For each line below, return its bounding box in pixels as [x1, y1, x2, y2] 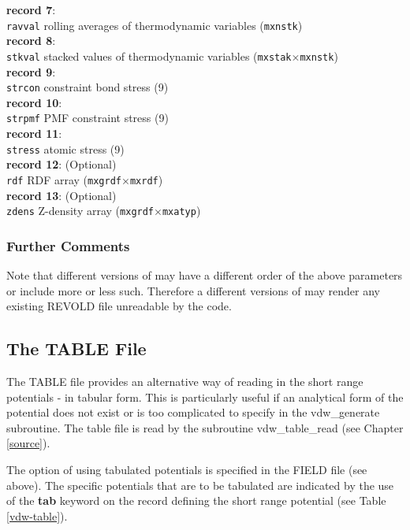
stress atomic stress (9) [6, 140, 125, 157]
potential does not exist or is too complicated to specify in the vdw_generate [6, 404, 380, 421]
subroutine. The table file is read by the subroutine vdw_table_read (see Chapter [6, 419, 404, 435]
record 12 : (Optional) [6, 156, 117, 172]
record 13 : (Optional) [6, 187, 117, 203]
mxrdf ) [129, 171, 163, 187]
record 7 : [6, 2, 56, 17]
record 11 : [6, 125, 62, 141]
